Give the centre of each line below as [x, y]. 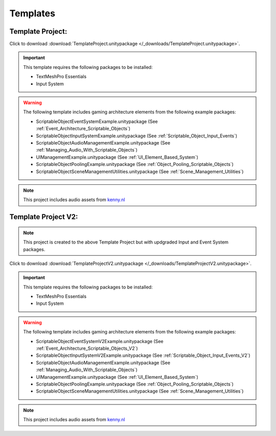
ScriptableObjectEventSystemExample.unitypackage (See [97, 121]
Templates [32, 13]
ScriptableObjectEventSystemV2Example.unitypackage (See [100, 341]
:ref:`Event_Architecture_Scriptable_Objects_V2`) [87, 348]
